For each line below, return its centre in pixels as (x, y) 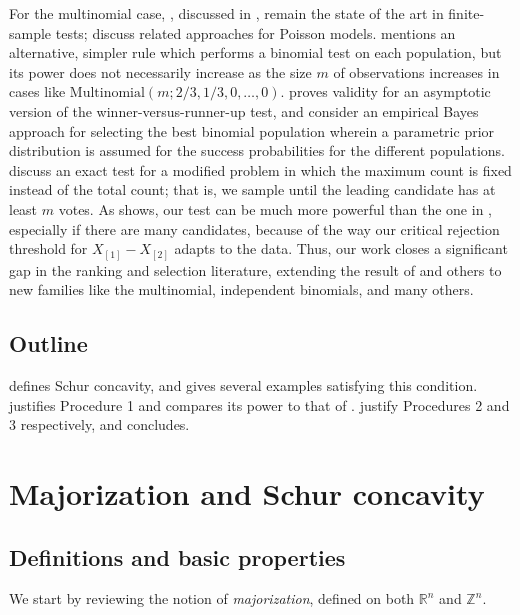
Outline (48, 343)
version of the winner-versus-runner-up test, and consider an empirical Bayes (244, 110)
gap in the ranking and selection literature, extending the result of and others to (255, 269)
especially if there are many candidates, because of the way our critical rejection (254, 228)
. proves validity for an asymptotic (385, 91)
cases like (37, 91)
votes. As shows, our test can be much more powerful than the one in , (275, 208)
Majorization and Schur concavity (247, 493)
